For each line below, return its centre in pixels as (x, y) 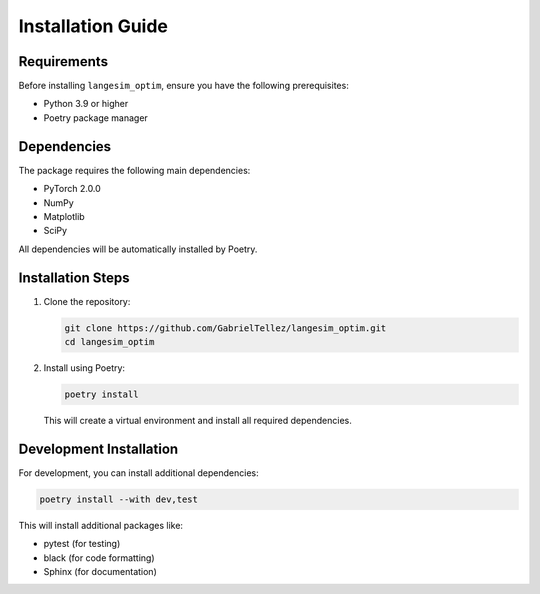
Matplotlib (64, 216)
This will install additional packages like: (101, 525)
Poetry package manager (96, 117)
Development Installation (98, 448)
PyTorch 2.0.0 (72, 189)
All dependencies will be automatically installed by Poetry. (138, 249)
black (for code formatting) (99, 557)
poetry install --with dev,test (119, 499)
